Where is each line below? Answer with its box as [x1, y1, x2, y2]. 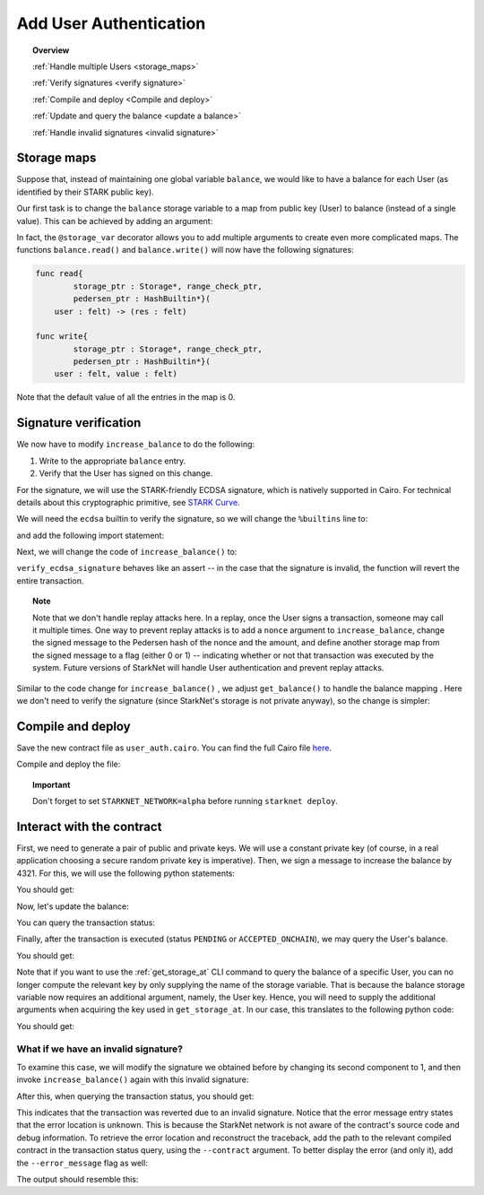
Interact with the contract [16, 818, 162, 834]
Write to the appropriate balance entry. [39, 455, 186, 466]
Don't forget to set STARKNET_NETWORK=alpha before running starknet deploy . [32, 796, 338, 807]
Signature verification [16, 415, 142, 430]
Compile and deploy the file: [16, 758, 121, 770]
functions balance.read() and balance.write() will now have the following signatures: [16, 245, 354, 255]
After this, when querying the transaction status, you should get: [16, 1090, 255, 1102]
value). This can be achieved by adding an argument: [16, 215, 213, 226]
